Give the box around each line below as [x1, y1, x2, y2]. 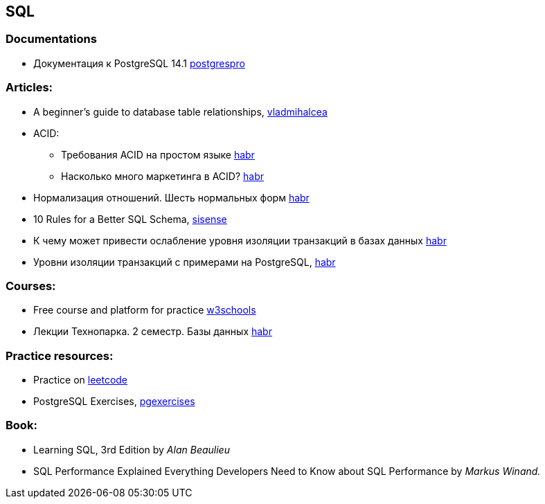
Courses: [6, 278, 56, 293]
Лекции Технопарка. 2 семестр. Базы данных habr [33, 325, 272, 338]
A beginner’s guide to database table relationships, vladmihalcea [33, 105, 328, 118]
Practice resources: [6, 348, 114, 363]
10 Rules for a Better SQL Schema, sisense [33, 213, 227, 225]
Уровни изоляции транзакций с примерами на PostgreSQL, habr [33, 255, 336, 268]
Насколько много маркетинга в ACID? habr [61, 170, 265, 182]
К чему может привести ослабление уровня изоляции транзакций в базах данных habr [33, 234, 447, 246]
